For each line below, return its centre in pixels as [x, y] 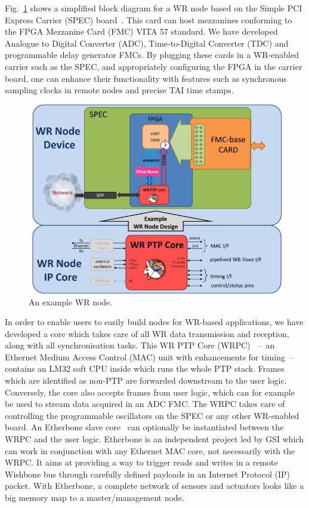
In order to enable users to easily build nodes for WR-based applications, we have [154, 322]
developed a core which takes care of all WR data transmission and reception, [147, 333]
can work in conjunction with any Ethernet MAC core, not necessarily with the [150, 450]
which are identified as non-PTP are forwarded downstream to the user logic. [146, 380]
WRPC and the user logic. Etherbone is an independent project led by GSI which [154, 439]
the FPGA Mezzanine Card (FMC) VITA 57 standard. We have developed [141, 31]
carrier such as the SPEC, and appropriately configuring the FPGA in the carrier [154, 66]
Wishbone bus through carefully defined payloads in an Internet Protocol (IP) [148, 474]
